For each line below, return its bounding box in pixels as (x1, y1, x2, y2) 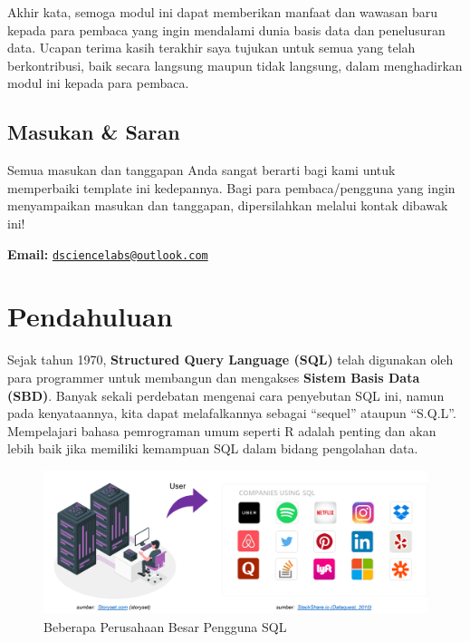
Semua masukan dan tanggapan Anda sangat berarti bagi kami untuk (7, 160, 396, 180)
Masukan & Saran (7, 118, 180, 146)
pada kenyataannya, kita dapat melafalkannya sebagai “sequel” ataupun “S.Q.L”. (7, 404, 456, 423)
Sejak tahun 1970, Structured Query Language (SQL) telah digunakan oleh (7, 350, 454, 369)
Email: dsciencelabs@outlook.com (7, 244, 208, 263)
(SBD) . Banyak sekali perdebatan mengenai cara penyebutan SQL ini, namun (7, 385, 445, 404)
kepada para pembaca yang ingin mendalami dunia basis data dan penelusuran (7, 20, 446, 39)
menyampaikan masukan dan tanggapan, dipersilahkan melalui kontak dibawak (7, 196, 448, 215)
